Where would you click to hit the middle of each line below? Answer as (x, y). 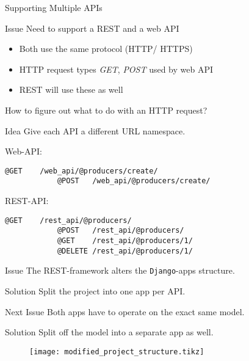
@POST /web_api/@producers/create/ (134, 181)
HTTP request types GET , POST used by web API (116, 69)
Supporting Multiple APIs (54, 7)
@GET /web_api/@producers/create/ (81, 171)
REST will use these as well (71, 89)
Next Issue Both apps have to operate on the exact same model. (125, 311)
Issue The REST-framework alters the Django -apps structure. (120, 270)
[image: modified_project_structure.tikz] (117, 352)
